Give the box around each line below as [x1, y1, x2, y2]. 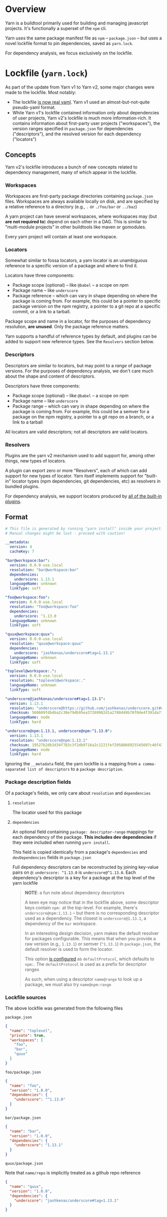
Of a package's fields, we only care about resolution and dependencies [5, 790, 151, 796]
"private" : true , [9, 1033, 46, 1038]
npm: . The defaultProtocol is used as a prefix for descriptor [24, 961, 147, 967]
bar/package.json [5, 1115, 41, 1120]
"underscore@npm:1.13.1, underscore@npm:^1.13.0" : [5, 728, 112, 734]
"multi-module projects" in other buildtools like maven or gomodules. [5, 224, 147, 230]
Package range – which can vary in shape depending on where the [12, 403, 150, 409]
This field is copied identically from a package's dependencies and [12, 849, 148, 855]
